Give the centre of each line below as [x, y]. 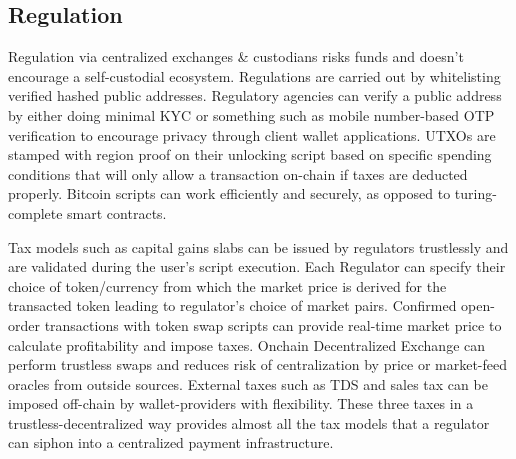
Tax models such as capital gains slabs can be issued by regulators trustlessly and [258, 246]
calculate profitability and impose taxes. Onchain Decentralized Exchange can [247, 344]
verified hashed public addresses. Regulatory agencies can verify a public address [255, 95]
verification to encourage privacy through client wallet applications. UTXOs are [252, 134]
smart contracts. [117, 212]
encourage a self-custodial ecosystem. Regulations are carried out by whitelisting [254, 75]
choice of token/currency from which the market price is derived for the [227, 285]
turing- [475, 193]
